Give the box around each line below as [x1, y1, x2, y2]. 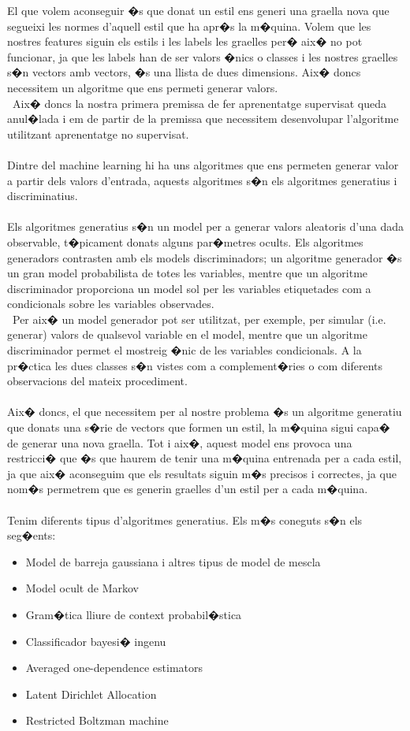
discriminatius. [7, 187, 78, 204]
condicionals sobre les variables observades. [7, 295, 214, 312]
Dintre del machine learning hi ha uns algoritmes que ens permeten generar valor [7, 156, 399, 173]
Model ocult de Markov [25, 580, 139, 596]
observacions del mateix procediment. [7, 373, 188, 389]
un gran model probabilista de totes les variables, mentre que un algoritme [7, 265, 368, 281]
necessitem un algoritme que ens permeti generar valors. [7, 79, 278, 95]
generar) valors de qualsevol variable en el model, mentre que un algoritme [7, 326, 367, 343]
